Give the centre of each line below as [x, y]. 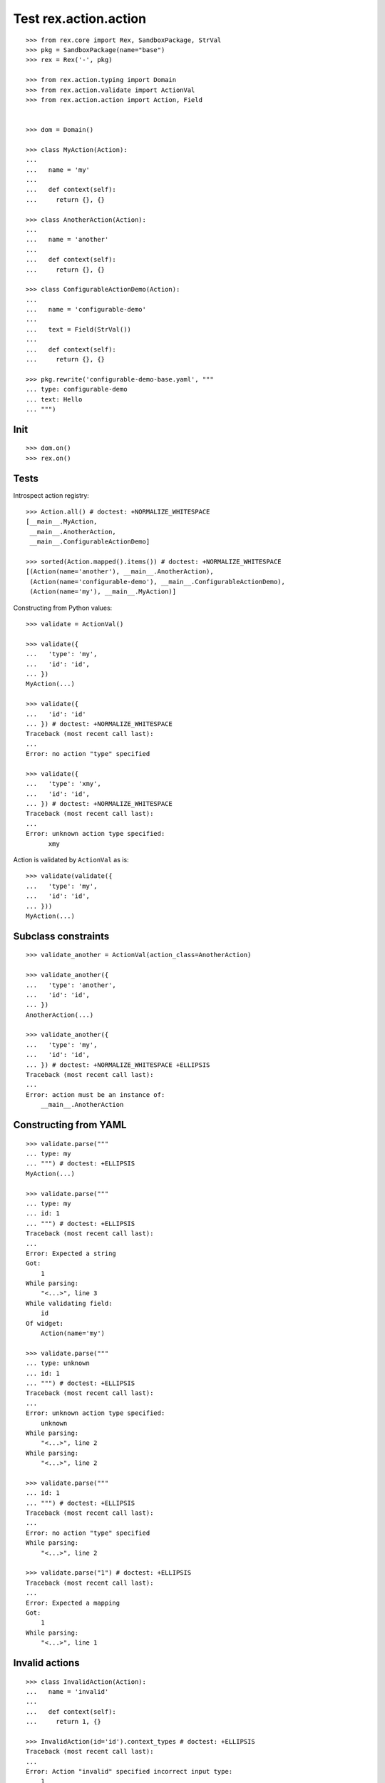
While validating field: [69, 1303]
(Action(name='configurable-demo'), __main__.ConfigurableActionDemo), [157, 582]
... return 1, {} [63, 1722]
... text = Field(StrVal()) [79, 329]
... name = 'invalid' [67, 1691]
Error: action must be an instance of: [96, 1094]
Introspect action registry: [51, 495]
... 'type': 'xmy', [63, 784]
